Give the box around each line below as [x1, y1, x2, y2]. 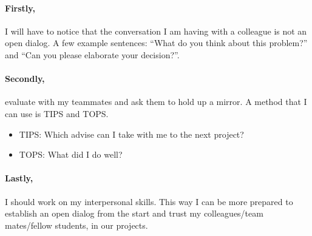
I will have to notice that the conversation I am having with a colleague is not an [5, 24, 307, 37]
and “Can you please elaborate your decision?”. [5, 48, 180, 61]
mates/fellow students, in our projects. [5, 218, 148, 231]
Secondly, [5, 72, 45, 85]
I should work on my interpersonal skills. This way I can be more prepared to [5, 195, 293, 207]
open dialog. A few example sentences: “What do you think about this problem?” [5, 36, 308, 49]
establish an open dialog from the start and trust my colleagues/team [5, 207, 263, 220]
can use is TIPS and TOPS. [5, 107, 109, 120]
